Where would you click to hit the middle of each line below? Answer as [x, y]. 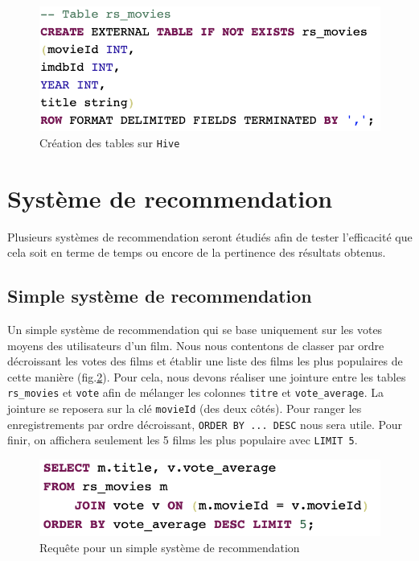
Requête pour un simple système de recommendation [170, 547]
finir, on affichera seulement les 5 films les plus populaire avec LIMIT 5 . [183, 440]
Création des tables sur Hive [110, 142]
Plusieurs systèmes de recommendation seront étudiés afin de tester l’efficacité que [210, 236]
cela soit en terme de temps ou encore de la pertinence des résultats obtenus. [197, 252]
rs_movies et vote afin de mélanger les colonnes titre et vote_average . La [195, 392]
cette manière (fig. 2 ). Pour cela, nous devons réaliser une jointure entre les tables [207, 376]
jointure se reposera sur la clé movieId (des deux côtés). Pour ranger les [185, 408]
